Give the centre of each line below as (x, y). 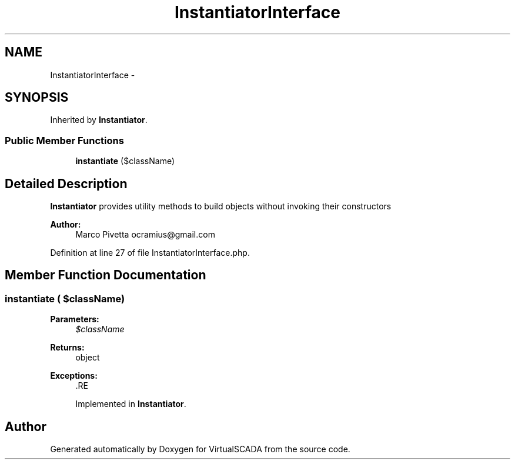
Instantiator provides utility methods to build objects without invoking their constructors (221, 206)
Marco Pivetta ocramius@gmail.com (145, 235)
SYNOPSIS (37, 98)
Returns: (67, 348)
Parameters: (75, 319)
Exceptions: (74, 376)
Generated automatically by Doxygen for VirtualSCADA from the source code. (200, 449)
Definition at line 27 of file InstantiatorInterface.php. (150, 253)
